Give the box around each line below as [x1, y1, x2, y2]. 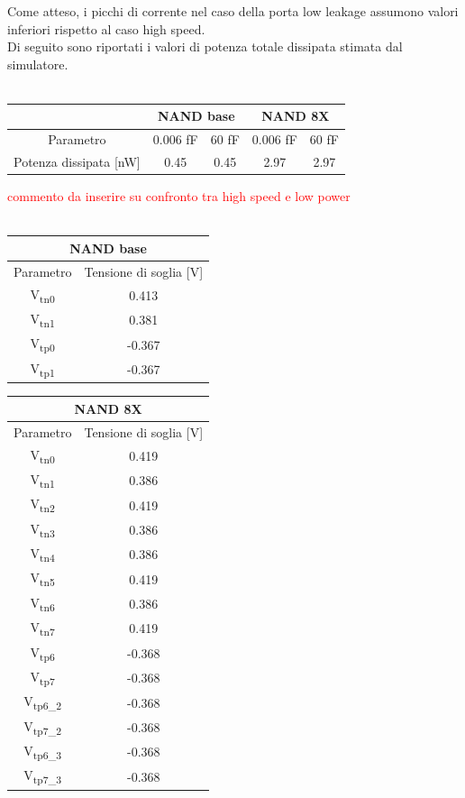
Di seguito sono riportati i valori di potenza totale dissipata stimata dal [7, 37, 403, 56]
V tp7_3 [23, 766, 62, 787]
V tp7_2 [23, 716, 62, 738]
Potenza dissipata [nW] [14, 152, 141, 171]
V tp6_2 [23, 692, 62, 713]
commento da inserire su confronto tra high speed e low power [7, 187, 351, 206]
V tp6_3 [23, 741, 62, 762]
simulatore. [7, 54, 68, 73]
